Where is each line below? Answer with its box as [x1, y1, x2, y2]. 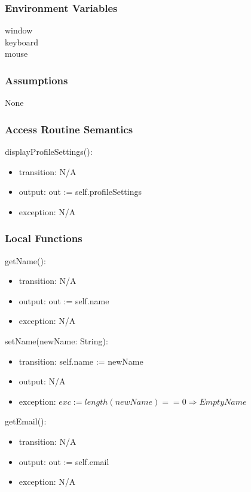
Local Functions [5, 231, 82, 246]
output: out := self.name [19, 294, 109, 307]
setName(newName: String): [5, 335, 108, 347]
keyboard [5, 35, 39, 48]
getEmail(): [5, 415, 47, 427]
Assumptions [5, 72, 68, 87]
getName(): [5, 254, 46, 267]
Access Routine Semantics [5, 121, 133, 136]
